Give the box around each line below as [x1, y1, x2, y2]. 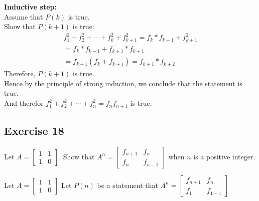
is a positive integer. [193, 151, 255, 161]
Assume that [4, 11, 43, 22]
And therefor [4, 98, 44, 108]
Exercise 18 [4, 122, 64, 138]
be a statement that [97, 179, 158, 190]
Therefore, [4, 68, 36, 79]
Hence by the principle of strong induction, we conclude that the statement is [4, 78, 242, 88]
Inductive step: [4, 2, 57, 12]
